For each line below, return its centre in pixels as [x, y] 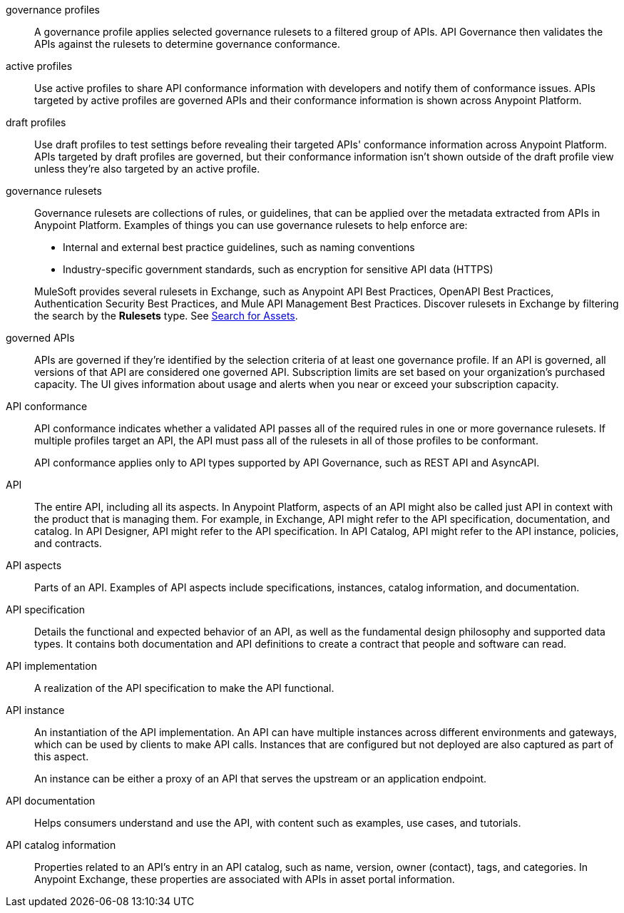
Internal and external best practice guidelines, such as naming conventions [239, 247]
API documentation [51, 801]
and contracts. [68, 543]
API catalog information [61, 845]
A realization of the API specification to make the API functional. [184, 688]
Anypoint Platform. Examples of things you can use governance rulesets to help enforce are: [251, 225]
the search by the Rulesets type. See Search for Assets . [166, 316]
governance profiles [53, 10]
